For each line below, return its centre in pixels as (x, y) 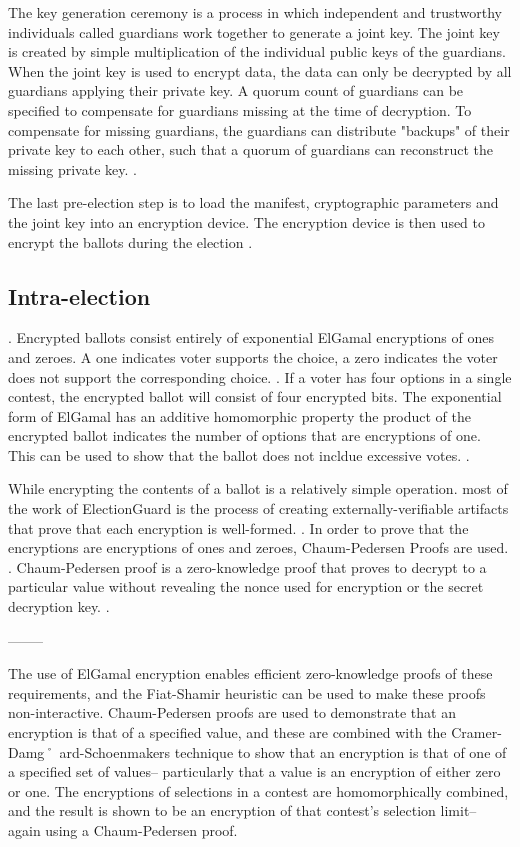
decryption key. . (59, 606)
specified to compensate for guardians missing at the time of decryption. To (240, 109)
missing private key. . (72, 168)
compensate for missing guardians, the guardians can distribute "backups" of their (259, 129)
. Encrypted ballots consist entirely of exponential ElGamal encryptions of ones (251, 337)
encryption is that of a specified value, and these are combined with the (227, 732)
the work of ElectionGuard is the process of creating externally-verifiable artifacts (258, 508)
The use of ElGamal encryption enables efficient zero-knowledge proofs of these (250, 673)
